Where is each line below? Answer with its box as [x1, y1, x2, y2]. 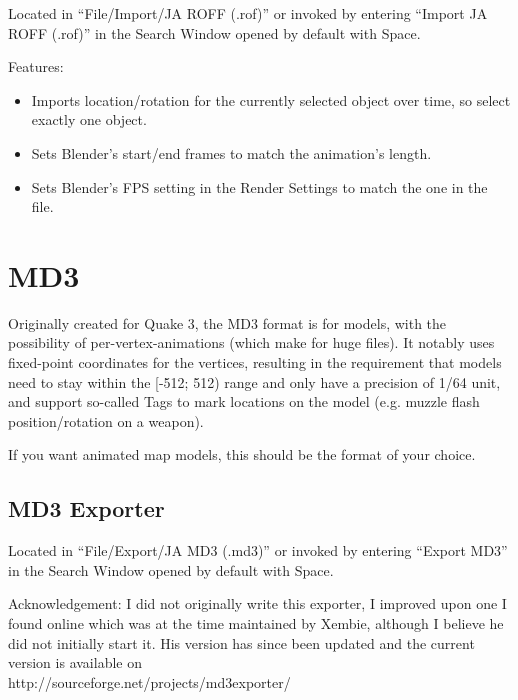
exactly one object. [31, 109, 147, 130]
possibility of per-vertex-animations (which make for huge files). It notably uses [8, 332, 495, 353]
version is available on [8, 652, 142, 673]
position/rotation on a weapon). [8, 410, 204, 431]
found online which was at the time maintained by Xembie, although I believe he [8, 613, 504, 634]
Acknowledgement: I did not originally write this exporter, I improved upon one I [8, 593, 507, 614]
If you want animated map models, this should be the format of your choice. [8, 444, 476, 465]
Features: [8, 56, 64, 77]
